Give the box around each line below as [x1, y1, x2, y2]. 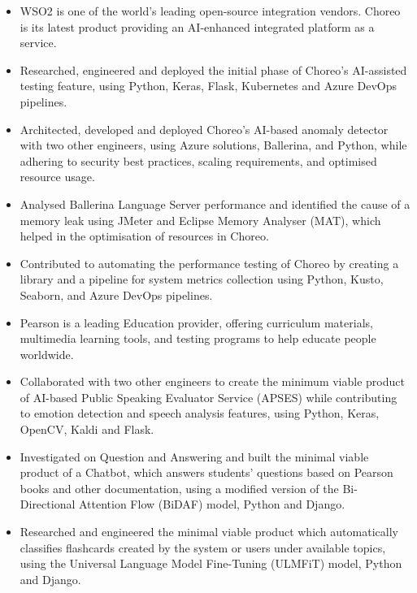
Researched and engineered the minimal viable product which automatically [20, 523, 398, 540]
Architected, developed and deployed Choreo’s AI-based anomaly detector [20, 120, 389, 137]
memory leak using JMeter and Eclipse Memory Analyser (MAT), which [20, 211, 381, 228]
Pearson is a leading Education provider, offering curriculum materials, [20, 314, 373, 331]
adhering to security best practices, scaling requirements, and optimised [20, 152, 377, 169]
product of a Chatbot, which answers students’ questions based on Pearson [20, 464, 393, 481]
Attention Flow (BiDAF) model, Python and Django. [78, 496, 345, 513]
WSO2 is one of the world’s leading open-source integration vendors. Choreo [20, 2, 401, 19]
